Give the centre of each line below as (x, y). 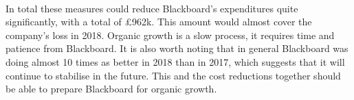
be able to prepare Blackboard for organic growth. (111, 89)
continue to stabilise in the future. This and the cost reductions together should (173, 75)
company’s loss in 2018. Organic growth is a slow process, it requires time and (170, 35)
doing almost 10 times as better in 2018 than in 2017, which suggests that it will (175, 61)
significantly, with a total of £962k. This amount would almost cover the (159, 22)
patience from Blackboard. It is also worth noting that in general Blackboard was (177, 48)
